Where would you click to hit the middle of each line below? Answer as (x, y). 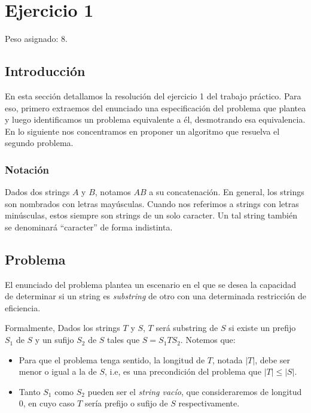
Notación (27, 169)
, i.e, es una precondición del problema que (183, 371)
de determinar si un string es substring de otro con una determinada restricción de (155, 296)
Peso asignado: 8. (36, 39)
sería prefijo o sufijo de (126, 403)
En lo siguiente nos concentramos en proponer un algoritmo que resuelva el (142, 131)
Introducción (45, 71)
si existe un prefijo (262, 328)
